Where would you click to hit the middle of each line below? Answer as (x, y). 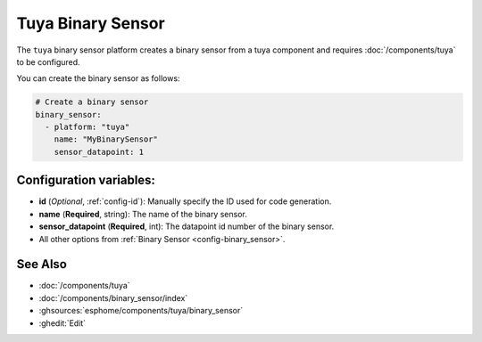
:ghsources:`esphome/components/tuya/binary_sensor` (141, 311)
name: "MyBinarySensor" (106, 139)
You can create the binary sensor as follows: (98, 78)
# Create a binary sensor (92, 102)
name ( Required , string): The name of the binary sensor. (143, 214)
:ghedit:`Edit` (62, 323)
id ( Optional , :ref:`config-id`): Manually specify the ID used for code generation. (185, 201)
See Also (42, 264)
